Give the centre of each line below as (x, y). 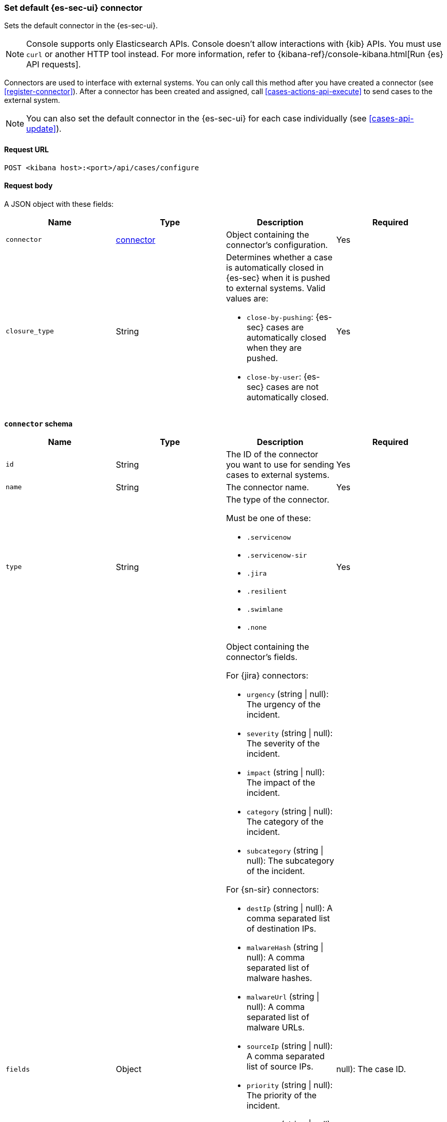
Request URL (26, 149)
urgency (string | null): (288, 694)
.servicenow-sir (277, 555)
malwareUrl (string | (283, 996)
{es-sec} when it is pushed (278, 278)
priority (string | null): (290, 1085)
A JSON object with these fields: (59, 204)
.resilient (267, 591)
